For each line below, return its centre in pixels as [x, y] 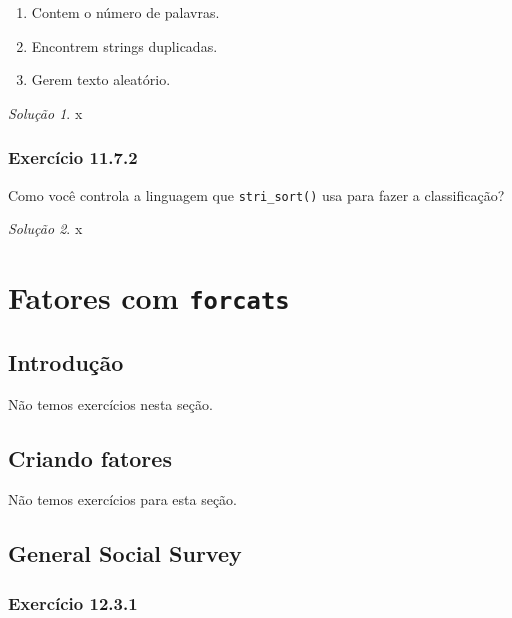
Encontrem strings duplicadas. [124, 45]
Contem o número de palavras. [125, 12]
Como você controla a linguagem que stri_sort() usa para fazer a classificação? [256, 194]
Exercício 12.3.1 [73, 602]
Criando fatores [90, 457]
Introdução [66, 361]
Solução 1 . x [45, 112]
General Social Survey [125, 553]
